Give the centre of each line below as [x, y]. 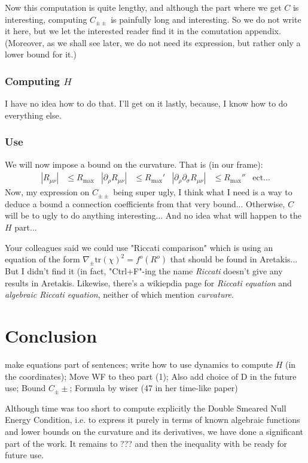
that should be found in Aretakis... [234, 259]
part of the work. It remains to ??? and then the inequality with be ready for [146, 443]
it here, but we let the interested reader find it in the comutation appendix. [143, 31]
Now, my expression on [47, 192]
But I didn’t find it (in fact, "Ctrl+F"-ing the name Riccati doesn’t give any [144, 271]
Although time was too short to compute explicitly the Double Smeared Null [146, 408]
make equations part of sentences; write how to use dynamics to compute [139, 364]
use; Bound [25, 388]
